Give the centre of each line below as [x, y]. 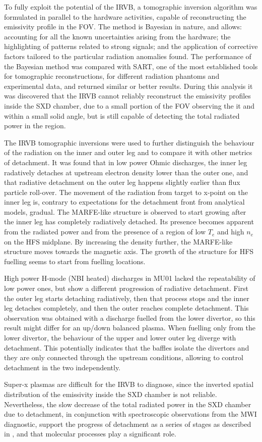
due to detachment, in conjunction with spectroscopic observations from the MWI [130, 414]
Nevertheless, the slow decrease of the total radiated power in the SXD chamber [128, 404]
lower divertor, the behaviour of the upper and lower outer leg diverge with [120, 337]
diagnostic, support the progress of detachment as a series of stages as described [128, 424]
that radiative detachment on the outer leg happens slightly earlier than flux [122, 182]
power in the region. [35, 126]
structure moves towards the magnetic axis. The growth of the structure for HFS [129, 251]
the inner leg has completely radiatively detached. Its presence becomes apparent [129, 222]
